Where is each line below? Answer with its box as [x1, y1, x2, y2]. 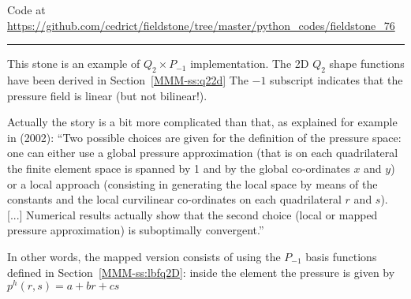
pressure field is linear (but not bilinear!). [7, 87, 207, 103]
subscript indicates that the [270, 71, 403, 88]
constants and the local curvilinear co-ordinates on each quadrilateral [7, 191, 342, 207]
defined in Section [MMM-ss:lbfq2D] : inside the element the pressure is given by [7, 263, 395, 280]
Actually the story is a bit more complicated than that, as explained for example [7, 114, 398, 130]
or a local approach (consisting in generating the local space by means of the [7, 175, 378, 192]
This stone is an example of [7, 55, 140, 72]
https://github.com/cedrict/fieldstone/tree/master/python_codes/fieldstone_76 [7, 17, 395, 33]
